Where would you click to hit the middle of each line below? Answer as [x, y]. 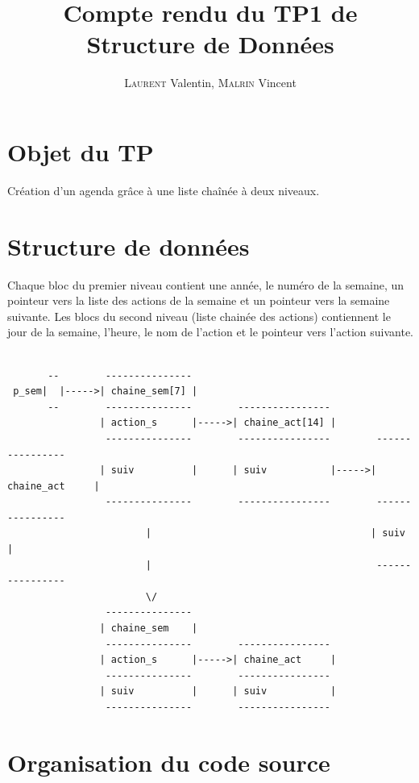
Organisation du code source [169, 762]
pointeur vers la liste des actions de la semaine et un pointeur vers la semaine [199, 300]
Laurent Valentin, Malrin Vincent [210, 83]
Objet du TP [81, 151]
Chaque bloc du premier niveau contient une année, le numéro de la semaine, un [206, 284]
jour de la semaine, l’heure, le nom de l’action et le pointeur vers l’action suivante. [210, 332]
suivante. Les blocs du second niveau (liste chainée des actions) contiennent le [199, 316]
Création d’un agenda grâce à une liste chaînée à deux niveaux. [164, 190]
